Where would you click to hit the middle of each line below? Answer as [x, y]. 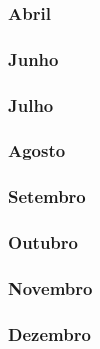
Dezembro [49, 333]
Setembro [47, 196]
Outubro [43, 242]
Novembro [50, 287]
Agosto [37, 150]
